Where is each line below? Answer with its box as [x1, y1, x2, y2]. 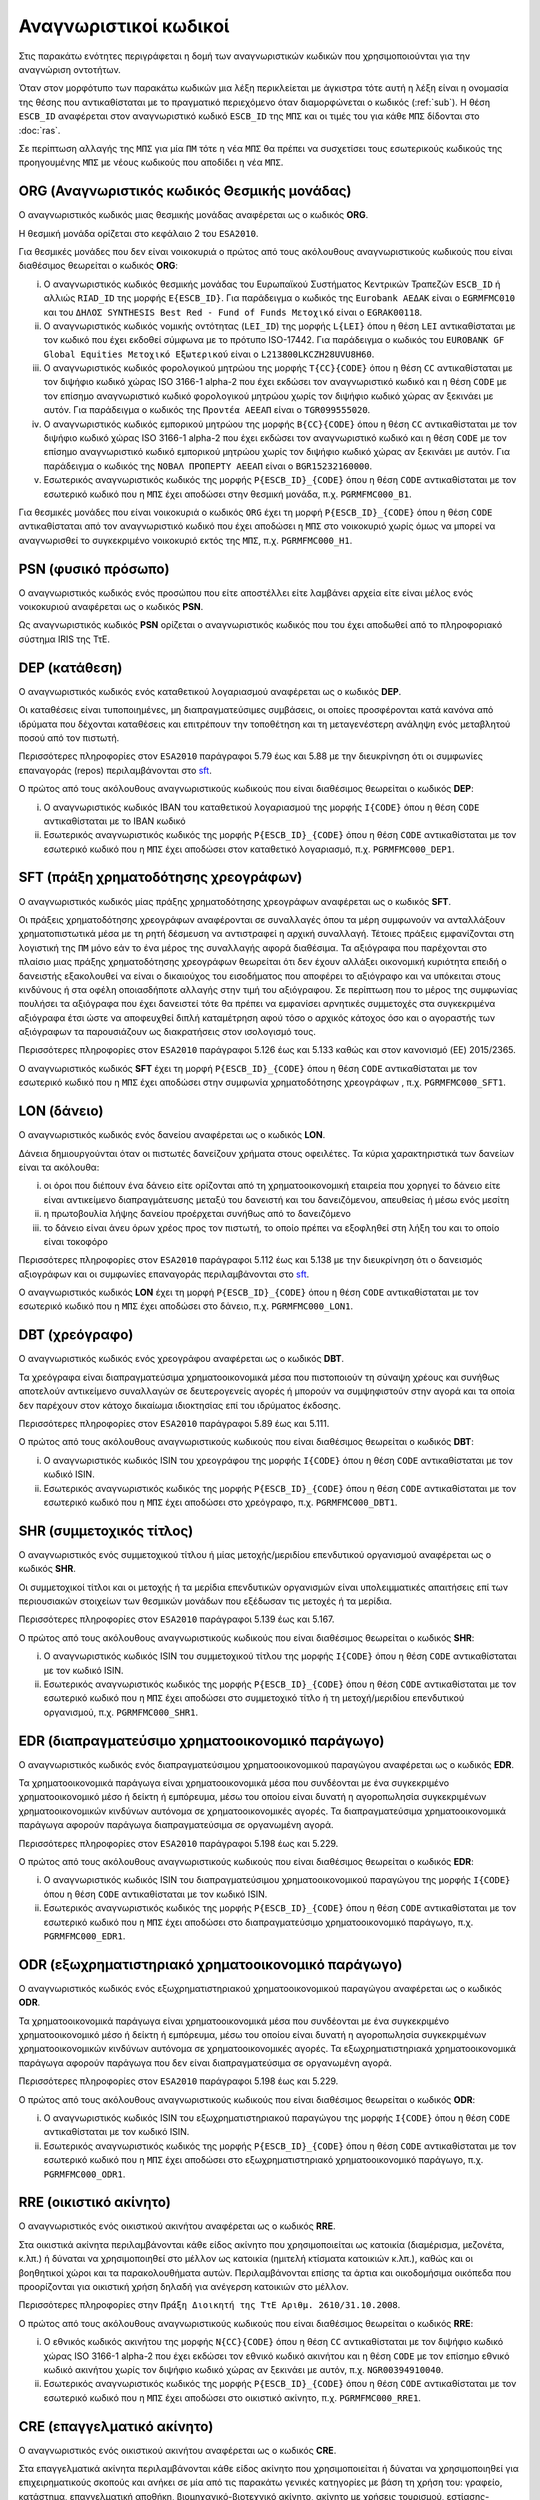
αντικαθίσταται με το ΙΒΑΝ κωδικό [43, 815, 186, 827]
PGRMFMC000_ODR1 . [43, 2168, 126, 2180]
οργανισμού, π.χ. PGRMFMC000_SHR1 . [43, 1706, 199, 1718]
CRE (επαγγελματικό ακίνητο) [18, 2418, 214, 2435]
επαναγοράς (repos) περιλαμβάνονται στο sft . [18, 764, 212, 776]
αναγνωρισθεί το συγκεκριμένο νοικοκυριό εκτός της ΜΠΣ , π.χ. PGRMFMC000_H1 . [18, 534, 353, 546]
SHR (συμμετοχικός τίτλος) [18, 1522, 194, 1539]
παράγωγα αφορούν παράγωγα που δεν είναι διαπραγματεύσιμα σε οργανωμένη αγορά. [18, 2056, 392, 2069]
